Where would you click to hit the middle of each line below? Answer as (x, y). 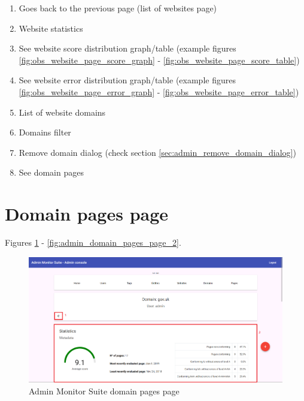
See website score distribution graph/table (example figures (127, 48)
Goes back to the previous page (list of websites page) (118, 8)
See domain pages (51, 172)
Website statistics (51, 28)
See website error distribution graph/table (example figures (127, 80)
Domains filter (45, 132)
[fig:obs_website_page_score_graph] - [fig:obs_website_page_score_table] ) (159, 60)
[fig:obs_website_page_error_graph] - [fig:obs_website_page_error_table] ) (159, 91)
